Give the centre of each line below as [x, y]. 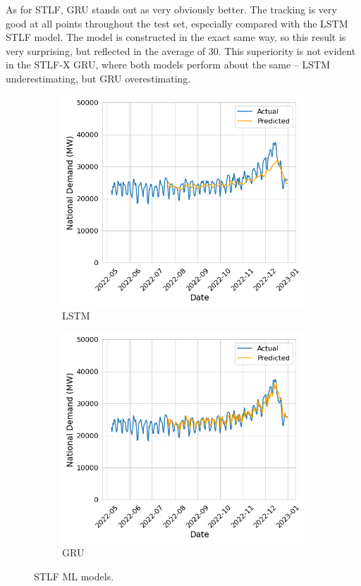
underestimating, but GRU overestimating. [98, 78]
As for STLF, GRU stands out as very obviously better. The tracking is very [171, 9]
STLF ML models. [74, 576]
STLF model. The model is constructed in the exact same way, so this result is [176, 37]
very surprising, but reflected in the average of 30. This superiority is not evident [181, 50]
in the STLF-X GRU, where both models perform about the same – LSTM [168, 65]
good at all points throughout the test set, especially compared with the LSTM [177, 23]
